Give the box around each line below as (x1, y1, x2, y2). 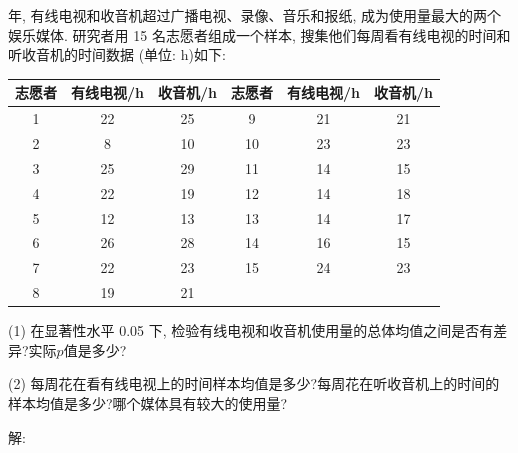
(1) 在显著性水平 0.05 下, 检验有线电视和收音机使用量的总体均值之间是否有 (8, 320, 494, 341)
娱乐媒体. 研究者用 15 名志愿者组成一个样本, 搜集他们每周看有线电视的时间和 (8, 24, 511, 45)
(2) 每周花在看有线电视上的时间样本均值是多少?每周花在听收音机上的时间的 (8, 373, 500, 394)
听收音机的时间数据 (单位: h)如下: (8, 44, 226, 65)
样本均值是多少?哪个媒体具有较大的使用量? (8, 392, 288, 413)
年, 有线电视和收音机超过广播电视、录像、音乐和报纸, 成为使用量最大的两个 (8, 5, 502, 25)
